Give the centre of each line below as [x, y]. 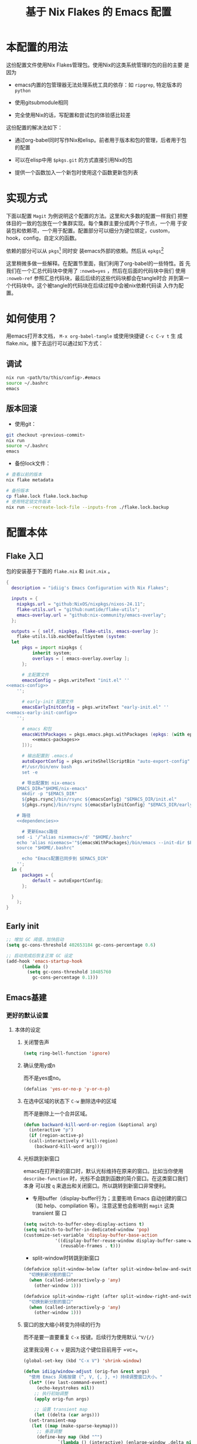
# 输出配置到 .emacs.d [47, 756]
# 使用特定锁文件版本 [28, 501]
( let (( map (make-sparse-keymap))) [75, 1426]
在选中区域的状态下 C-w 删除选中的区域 [70, 1101]
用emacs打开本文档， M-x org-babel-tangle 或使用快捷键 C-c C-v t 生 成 [94, 336]
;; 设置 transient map [61, 1410]
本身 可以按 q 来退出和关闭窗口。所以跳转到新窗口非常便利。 [96, 1185]
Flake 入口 [25, 556]
